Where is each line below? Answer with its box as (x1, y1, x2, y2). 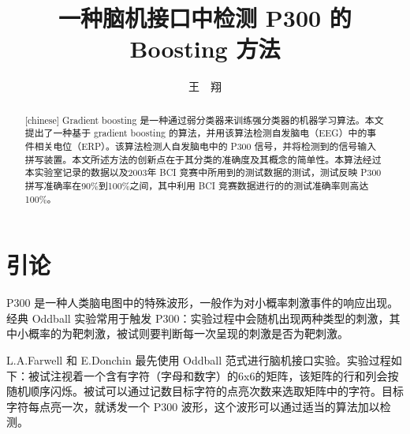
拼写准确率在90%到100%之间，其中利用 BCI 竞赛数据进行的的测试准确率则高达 (24, 178, 369, 192)
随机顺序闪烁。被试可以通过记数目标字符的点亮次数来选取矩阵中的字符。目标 (6, 383, 404, 399)
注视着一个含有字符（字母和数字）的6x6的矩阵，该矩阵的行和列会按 (50, 367, 399, 383)
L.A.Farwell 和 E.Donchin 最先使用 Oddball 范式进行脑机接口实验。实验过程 (6, 352, 391, 369)
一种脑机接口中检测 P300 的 (58, 2, 352, 34)
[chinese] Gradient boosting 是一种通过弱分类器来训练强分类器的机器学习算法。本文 (24, 113, 384, 126)
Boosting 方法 (129, 32, 281, 65)
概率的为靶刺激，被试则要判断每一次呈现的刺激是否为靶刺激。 (28, 325, 348, 342)
